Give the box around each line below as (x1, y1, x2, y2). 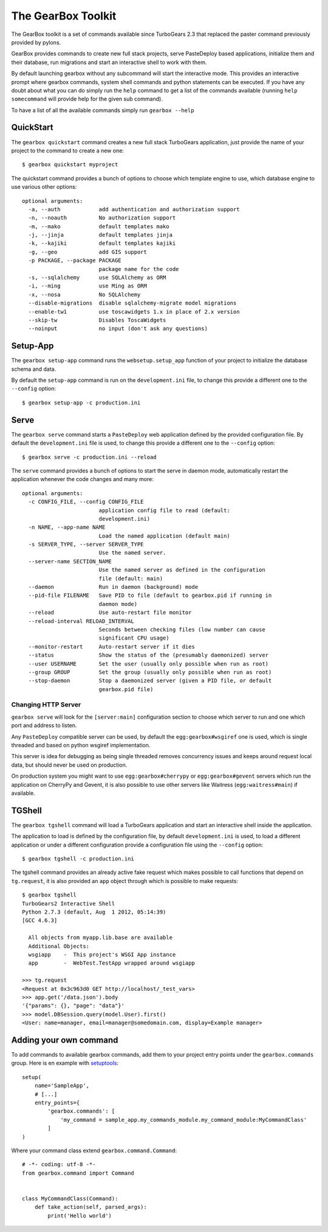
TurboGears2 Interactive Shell (22, 900, 115, 907)
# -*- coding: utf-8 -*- (22, 1161, 96, 1168)
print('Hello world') (47, 1212, 112, 1219)
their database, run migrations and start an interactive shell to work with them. (11, 58, 207, 66)
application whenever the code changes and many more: (11, 476, 154, 483)
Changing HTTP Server (11, 700, 81, 709)
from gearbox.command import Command (22, 1169, 135, 1177)
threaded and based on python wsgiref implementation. (11, 742, 151, 749)
